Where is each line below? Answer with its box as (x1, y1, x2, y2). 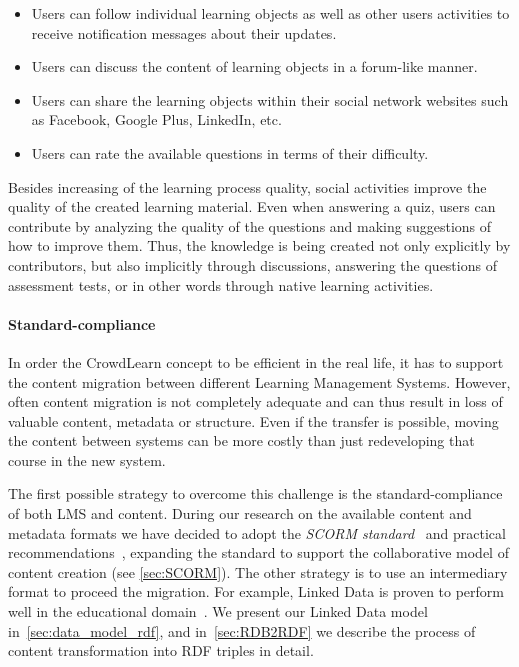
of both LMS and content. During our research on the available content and (8, 503, 472, 524)
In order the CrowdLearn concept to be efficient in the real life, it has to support (8, 351, 504, 372)
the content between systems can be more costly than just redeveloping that (8, 430, 475, 451)
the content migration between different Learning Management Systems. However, (8, 371, 511, 392)
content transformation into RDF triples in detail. (8, 640, 314, 661)
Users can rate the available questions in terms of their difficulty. (31, 142, 429, 163)
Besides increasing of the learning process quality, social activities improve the (8, 176, 487, 197)
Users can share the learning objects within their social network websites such (31, 89, 509, 110)
